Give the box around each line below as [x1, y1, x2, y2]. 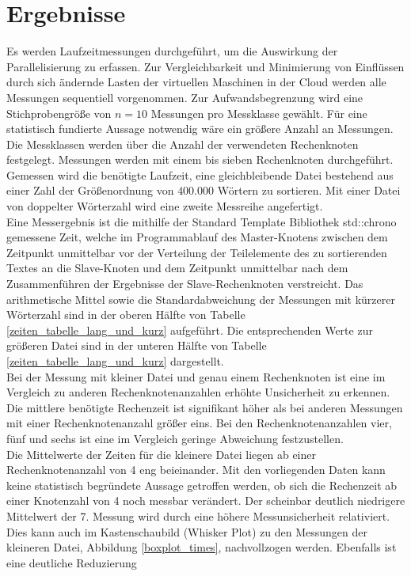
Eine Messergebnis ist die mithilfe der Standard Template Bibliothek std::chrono [6, 213, 397, 229]
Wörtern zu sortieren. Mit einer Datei [217, 182, 401, 199]
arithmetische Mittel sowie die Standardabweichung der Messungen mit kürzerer [6, 290, 395, 307]
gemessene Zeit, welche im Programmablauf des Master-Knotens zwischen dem [6, 229, 388, 245]
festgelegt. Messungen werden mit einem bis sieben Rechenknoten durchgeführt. [6, 151, 394, 168]
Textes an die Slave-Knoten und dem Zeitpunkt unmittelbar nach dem [6, 260, 348, 276]
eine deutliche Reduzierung [6, 554, 137, 570]
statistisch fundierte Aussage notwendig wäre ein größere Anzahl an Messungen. [6, 120, 394, 137]
